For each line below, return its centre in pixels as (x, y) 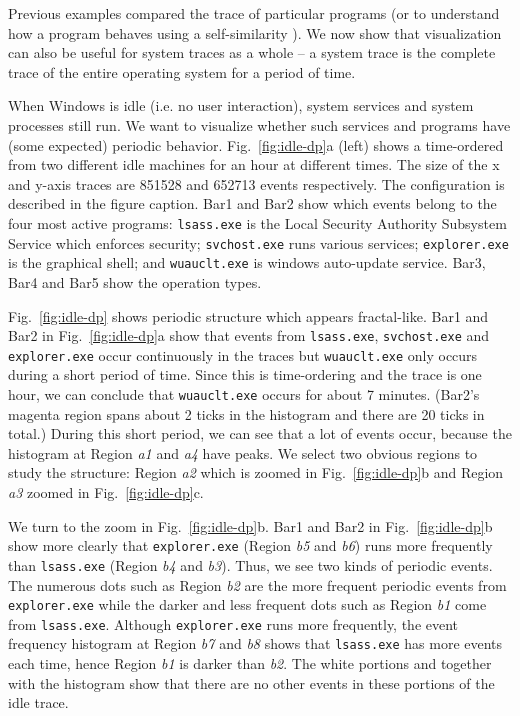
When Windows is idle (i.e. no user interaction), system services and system (241, 105)
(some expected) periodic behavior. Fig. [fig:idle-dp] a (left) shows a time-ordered (256, 144)
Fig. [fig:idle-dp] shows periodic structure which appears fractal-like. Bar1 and (248, 315)
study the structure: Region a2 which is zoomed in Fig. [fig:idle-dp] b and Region (256, 472)
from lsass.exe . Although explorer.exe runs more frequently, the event (233, 623)
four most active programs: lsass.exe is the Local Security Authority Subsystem (257, 222)
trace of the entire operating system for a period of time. (182, 71)
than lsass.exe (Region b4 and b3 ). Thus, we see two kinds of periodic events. (250, 564)
